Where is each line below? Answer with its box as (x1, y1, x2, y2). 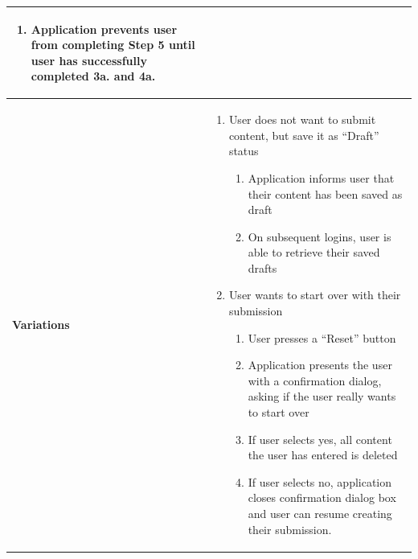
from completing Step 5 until (31, 36, 195, 53)
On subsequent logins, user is (248, 228, 391, 245)
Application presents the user (248, 356, 392, 373)
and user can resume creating (248, 505, 392, 521)
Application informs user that (248, 169, 395, 186)
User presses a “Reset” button (248, 329, 396, 346)
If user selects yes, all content (248, 430, 392, 447)
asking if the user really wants (248, 388, 396, 405)
